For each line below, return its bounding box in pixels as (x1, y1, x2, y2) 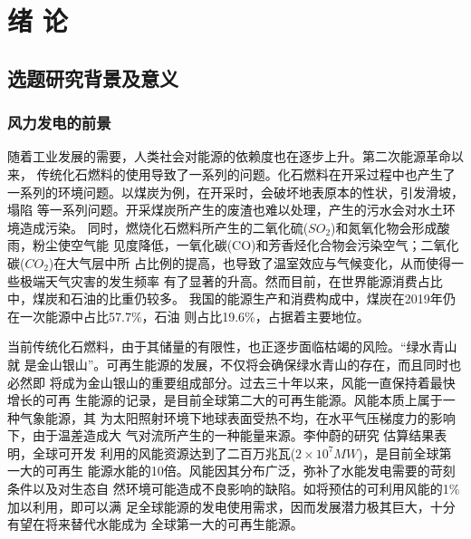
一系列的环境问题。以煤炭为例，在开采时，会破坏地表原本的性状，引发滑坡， (7, 182, 464, 201)
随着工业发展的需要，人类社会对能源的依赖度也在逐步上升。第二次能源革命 (7, 147, 451, 166)
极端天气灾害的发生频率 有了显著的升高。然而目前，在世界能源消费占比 (19, 271, 443, 290)
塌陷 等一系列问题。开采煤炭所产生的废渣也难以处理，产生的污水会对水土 (7, 200, 443, 219)
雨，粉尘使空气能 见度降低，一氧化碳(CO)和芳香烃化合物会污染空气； (7, 236, 421, 255)
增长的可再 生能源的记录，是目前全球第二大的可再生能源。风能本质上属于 (7, 390, 443, 409)
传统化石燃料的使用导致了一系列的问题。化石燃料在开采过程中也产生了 (36, 164, 456, 183)
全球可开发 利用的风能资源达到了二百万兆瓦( (32, 443, 296, 462)
